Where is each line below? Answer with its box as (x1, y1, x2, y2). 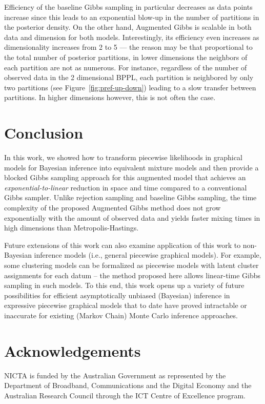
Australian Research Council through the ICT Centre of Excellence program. (4, 390, 246, 400)
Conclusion (4, 122, 84, 143)
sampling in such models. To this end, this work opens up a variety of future (4, 280, 244, 291)
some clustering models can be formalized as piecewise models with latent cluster (4, 260, 259, 270)
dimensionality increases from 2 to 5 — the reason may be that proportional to (4, 42, 253, 52)
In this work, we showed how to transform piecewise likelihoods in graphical (4, 152, 242, 163)
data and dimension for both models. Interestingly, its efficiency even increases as (4, 31, 259, 42)
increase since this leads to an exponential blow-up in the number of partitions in (4, 11, 259, 22)
